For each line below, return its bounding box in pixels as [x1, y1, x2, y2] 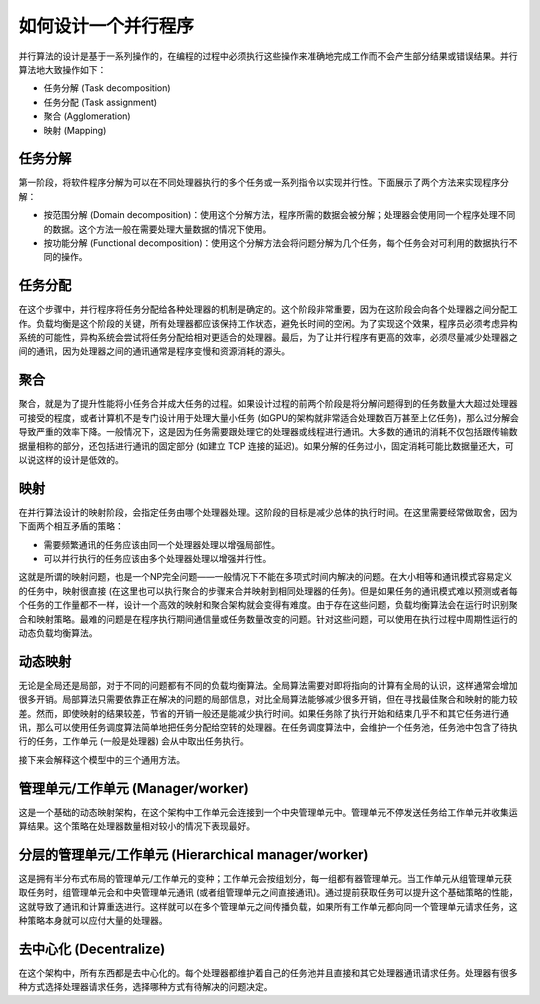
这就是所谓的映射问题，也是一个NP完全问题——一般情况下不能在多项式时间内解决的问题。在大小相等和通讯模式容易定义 [18, 571, 513, 583]
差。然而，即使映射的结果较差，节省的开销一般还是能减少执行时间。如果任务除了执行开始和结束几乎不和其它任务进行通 [18, 707, 509, 719]
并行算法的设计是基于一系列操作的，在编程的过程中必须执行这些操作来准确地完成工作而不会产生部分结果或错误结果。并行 [18, 50, 518, 62]
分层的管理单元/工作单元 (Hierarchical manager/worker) [18, 846, 369, 863]
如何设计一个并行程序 [18, 15, 195, 37]
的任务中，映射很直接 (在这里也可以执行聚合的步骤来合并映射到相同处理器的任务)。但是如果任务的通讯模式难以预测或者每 [18, 585, 519, 597]
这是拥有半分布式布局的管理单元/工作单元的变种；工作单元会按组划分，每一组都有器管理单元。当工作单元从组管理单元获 [18, 873, 513, 884]
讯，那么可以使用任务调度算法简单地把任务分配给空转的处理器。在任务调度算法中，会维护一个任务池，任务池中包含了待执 [18, 721, 518, 734]
